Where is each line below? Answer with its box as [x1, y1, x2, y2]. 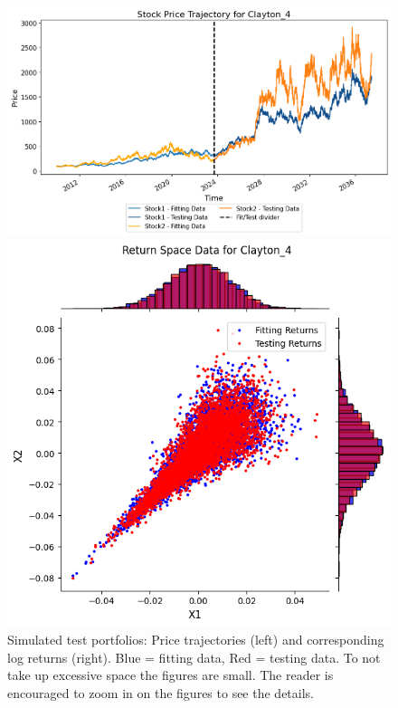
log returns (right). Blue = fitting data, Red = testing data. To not [7, 647, 381, 666]
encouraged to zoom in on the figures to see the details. [7, 683, 314, 702]
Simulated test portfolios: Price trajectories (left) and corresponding [7, 629, 384, 648]
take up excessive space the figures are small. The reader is [7, 665, 334, 684]
